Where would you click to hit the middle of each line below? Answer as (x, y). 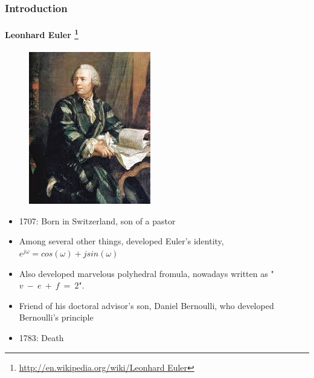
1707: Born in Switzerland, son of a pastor (97, 220)
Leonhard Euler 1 (42, 34)
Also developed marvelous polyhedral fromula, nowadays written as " (146, 273)
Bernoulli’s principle (56, 317)
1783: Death (41, 338)
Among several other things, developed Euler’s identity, (121, 241)
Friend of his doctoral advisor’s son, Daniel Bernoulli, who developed (146, 305)
